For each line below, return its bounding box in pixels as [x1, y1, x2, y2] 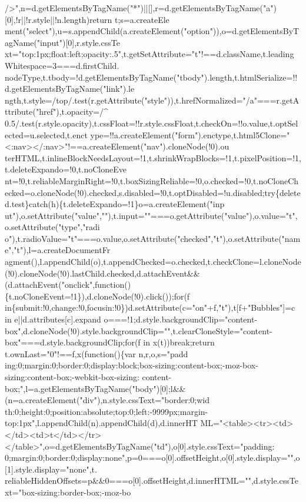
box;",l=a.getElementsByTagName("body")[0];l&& [5, 382, 186, 394]
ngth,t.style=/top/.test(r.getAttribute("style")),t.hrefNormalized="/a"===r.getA [5, 94, 300, 106]
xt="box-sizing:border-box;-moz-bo [5, 486, 131, 498]
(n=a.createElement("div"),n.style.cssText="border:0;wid [5, 394, 210, 406]
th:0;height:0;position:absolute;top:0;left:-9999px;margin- [5, 405, 208, 417]
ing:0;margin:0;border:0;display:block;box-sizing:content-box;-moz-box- [5, 359, 258, 371]
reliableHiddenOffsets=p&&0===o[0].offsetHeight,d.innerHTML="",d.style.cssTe [5, 474, 298, 487]
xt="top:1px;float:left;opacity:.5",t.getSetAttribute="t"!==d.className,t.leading [5, 48, 294, 60]
